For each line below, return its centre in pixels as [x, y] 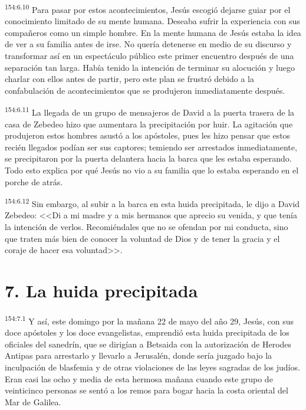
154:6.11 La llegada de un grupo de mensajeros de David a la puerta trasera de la [150, 111]
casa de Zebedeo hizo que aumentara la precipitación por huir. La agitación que [149, 124]
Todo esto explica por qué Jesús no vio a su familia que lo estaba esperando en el [152, 170]
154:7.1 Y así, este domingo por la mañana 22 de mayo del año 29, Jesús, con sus [149, 320]
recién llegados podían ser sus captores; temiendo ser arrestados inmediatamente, [151, 147]
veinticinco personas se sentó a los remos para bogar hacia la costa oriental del [147, 390]
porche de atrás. [34, 181]
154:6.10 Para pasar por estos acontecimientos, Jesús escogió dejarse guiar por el [148, 9]
